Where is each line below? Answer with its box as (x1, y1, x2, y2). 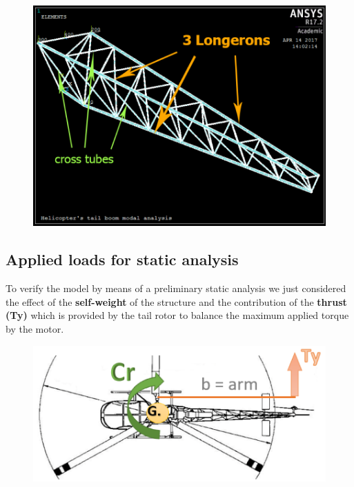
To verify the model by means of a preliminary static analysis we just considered (6, 281, 346, 296)
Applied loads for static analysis (6, 249, 239, 270)
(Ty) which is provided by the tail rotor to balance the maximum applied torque (6, 308, 349, 322)
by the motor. (6, 321, 64, 335)
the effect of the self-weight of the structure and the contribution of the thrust (6, 294, 347, 309)
